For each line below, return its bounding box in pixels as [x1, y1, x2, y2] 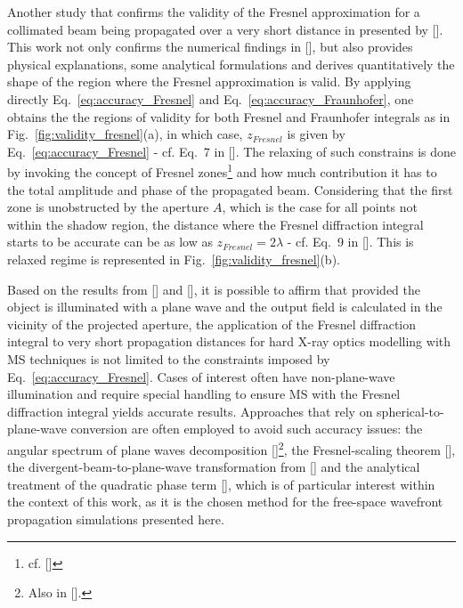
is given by [287, 125, 345, 143]
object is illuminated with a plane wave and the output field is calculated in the [7, 297, 443, 316]
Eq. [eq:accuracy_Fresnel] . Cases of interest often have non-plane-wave [7, 367, 395, 385]
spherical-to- [377, 401, 444, 420]
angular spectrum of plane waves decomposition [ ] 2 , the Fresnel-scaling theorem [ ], [7, 437, 456, 458]
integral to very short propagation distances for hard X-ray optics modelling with [7, 332, 451, 351]
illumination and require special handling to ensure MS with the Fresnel [7, 385, 401, 403]
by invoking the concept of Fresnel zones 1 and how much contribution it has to [7, 160, 437, 181]
